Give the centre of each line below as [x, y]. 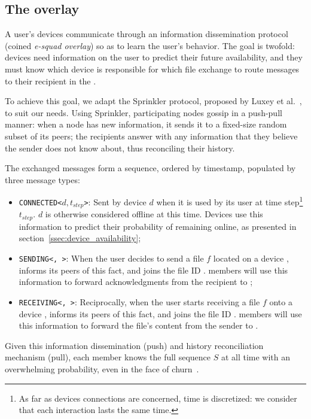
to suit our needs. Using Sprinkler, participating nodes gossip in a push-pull [144, 112]
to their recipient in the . [51, 81]
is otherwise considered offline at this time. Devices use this [154, 214]
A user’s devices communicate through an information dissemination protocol [147, 34]
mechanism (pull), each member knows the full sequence [108, 357]
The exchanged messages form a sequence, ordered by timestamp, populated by [150, 168]
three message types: [42, 179]
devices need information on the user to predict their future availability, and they [154, 57]
